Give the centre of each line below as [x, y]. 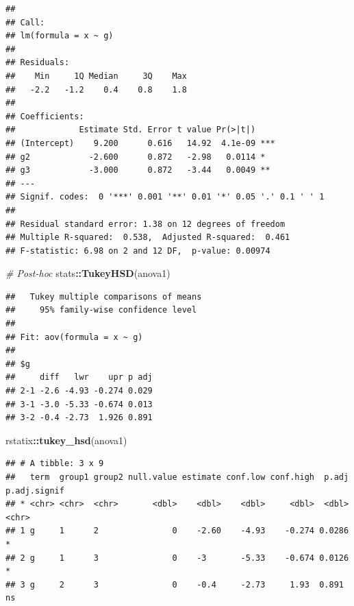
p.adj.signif [35, 490]
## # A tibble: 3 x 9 [55, 464]
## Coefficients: [45, 116]
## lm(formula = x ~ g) [60, 36]
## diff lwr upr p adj [79, 377]
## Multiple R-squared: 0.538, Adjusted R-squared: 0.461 [148, 238]
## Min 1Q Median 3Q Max [96, 76]
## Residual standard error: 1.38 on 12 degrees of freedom [146, 224]
